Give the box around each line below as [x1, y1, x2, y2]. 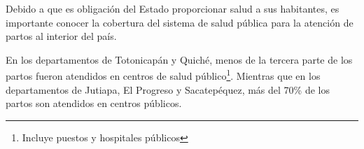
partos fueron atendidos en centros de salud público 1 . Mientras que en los [6, 66, 321, 83]
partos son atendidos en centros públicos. [6, 96, 182, 111]
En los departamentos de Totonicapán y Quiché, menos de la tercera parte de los [6, 52, 353, 66]
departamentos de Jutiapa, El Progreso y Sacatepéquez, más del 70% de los [6, 82, 330, 97]
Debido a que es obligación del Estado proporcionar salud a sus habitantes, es [6, 1, 339, 15]
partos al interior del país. [6, 29, 117, 43]
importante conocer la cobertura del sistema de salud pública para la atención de [6, 15, 353, 29]
